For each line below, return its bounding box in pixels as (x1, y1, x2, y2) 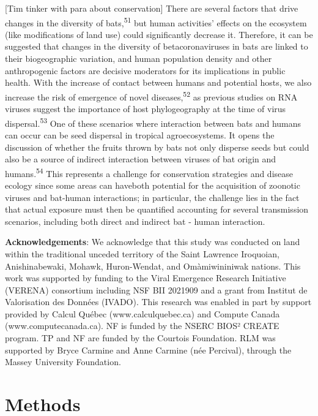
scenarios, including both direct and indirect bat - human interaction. (5, 214, 265, 227)
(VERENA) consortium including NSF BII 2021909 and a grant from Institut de (5, 283, 308, 296)
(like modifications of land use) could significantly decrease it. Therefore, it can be (5, 28, 313, 40)
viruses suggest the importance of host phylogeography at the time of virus (5, 102, 286, 115)
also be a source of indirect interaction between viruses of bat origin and (5, 153, 276, 165)
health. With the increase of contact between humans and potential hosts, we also (5, 76, 312, 89)
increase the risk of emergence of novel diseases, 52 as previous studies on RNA (5, 88, 298, 103)
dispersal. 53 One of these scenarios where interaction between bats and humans (5, 115, 301, 129)
